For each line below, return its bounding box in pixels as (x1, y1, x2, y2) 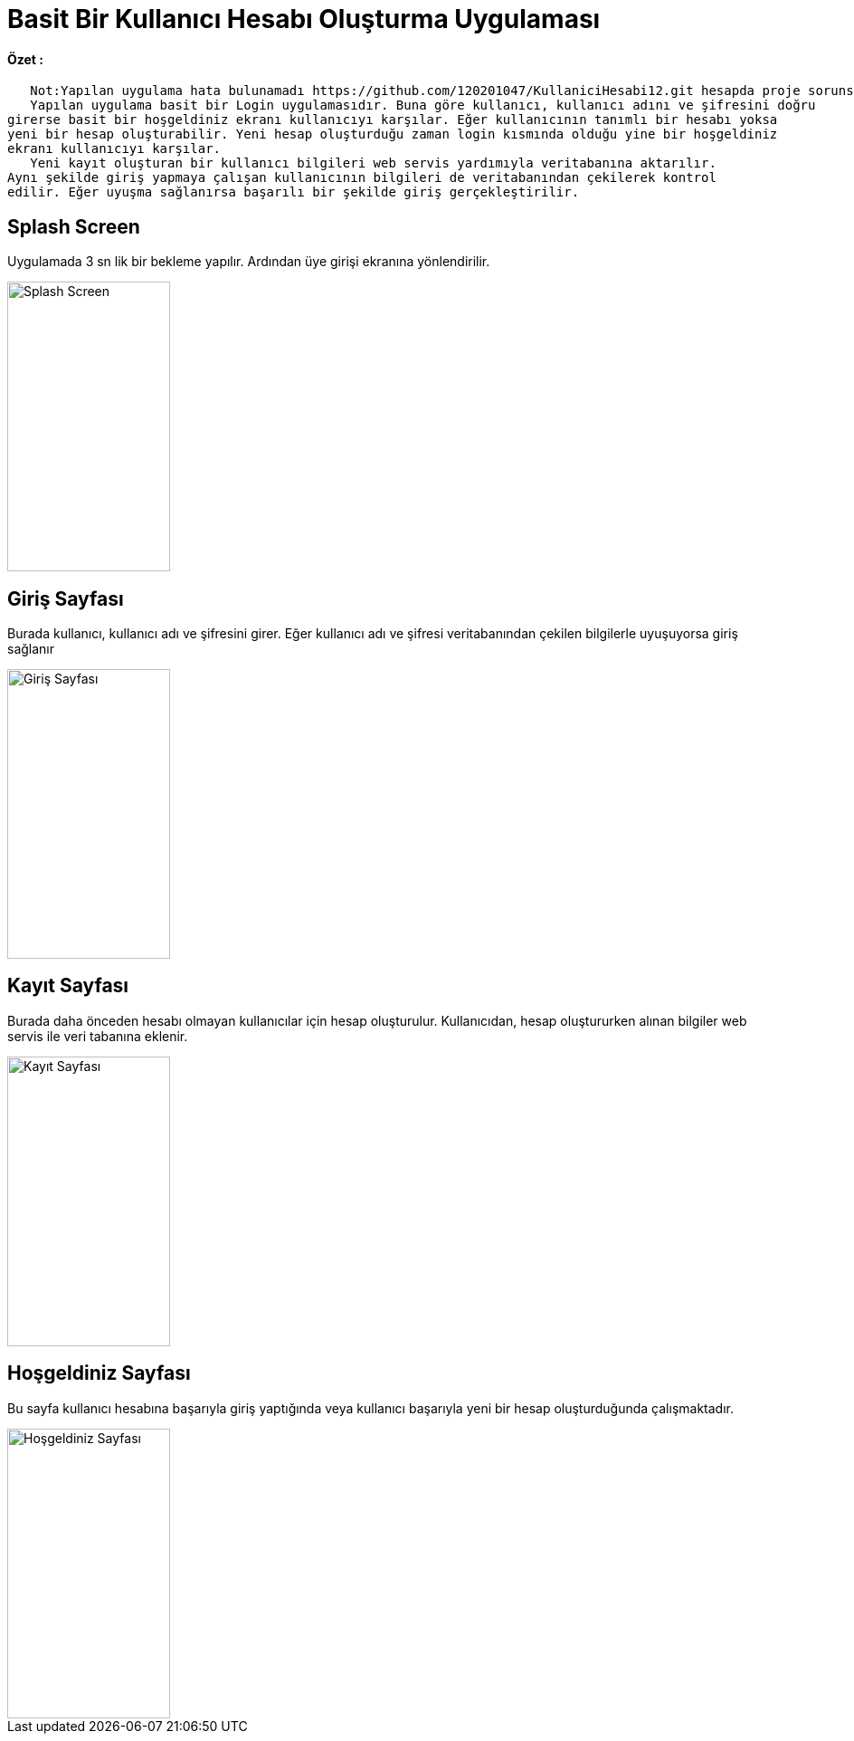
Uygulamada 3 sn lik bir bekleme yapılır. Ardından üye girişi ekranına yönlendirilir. (7, 253, 490, 270)
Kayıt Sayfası (7, 974, 129, 998)
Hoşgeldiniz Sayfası (7, 1362, 191, 1385)
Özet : (7, 51, 43, 67)
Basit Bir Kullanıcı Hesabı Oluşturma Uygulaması (7, 4, 601, 34)
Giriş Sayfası (7, 587, 124, 610)
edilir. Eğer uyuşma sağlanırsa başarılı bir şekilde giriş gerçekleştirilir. (7, 185, 580, 200)
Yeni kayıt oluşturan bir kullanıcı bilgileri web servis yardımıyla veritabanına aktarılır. (30, 156, 716, 171)
